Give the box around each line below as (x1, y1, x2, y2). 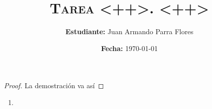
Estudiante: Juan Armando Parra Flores (65, 26, 194, 37)
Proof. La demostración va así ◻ (4, 80, 104, 91)
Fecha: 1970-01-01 (101, 43, 158, 53)
